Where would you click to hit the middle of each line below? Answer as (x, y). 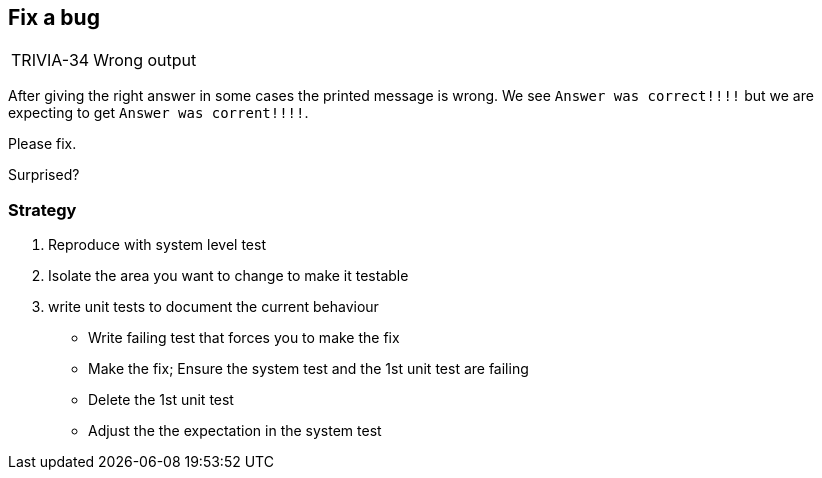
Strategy (42, 209)
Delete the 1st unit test (161, 400)
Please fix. (42, 144)
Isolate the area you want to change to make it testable (228, 276)
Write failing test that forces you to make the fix (244, 338)
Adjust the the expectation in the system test (235, 431)
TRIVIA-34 (50, 60)
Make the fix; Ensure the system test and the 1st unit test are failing (308, 369)
